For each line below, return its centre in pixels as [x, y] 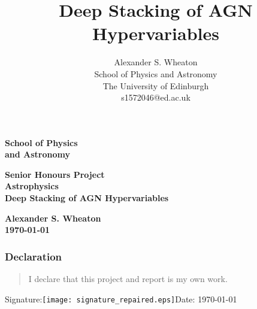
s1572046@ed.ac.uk [156, 97]
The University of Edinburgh [156, 85]
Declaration [34, 256]
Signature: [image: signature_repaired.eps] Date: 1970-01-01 [121, 299]
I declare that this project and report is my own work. [128, 279]
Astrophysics [32, 186]
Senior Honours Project [55, 174]
